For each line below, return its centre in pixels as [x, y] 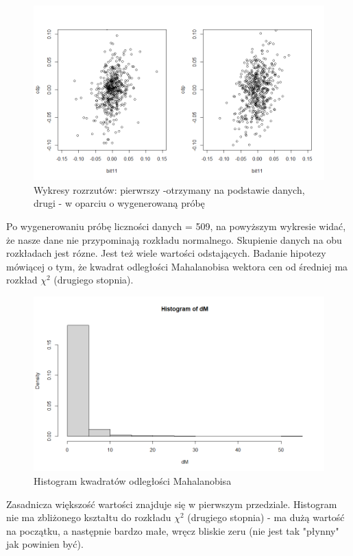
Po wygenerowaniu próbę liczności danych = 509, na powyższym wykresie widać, [176, 226]
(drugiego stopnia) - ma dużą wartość [266, 517]
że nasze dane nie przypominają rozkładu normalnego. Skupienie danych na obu [174, 239]
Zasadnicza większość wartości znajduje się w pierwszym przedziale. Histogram [172, 504]
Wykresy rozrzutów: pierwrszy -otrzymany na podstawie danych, [169, 189]
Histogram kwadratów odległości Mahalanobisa [133, 480]
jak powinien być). [45, 544]
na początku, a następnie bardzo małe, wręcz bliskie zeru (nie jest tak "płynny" [173, 530]
